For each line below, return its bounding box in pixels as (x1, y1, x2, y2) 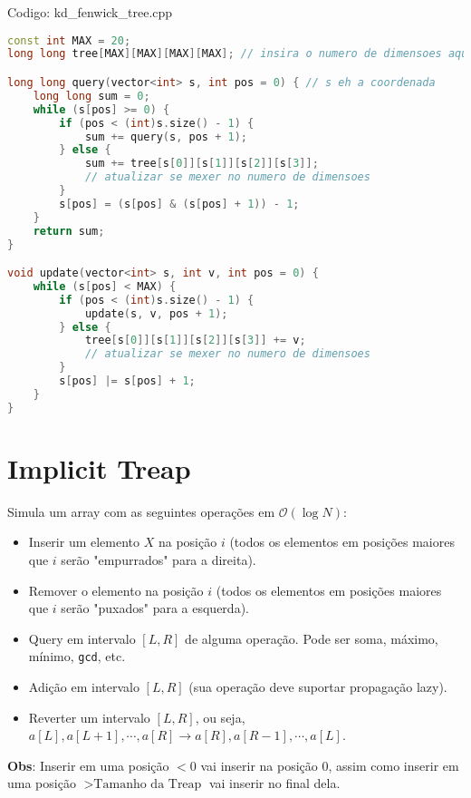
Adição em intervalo (28, 677, 139, 696)
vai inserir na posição (200, 755, 318, 774)
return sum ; (33, 224, 105, 238)
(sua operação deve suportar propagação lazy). (188, 677, 447, 696)
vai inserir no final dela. (208, 774, 341, 793)
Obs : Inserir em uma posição (7, 755, 169, 774)
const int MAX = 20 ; (7, 34, 131, 47)
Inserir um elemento (28, 532, 140, 551)
